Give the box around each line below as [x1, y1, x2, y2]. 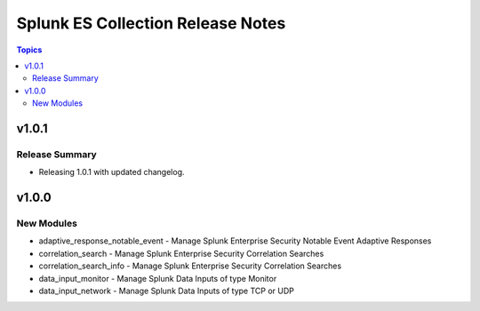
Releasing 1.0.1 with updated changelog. [38, 167, 186, 178]
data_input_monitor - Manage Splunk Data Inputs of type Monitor [38, 273, 277, 283]
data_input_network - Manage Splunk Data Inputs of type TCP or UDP [38, 285, 295, 296]
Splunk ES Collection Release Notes [16, 13, 286, 33]
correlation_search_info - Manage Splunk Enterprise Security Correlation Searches [38, 260, 342, 271]
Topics [16, 44, 43, 55]
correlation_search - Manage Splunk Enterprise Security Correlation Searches [38, 248, 324, 259]
